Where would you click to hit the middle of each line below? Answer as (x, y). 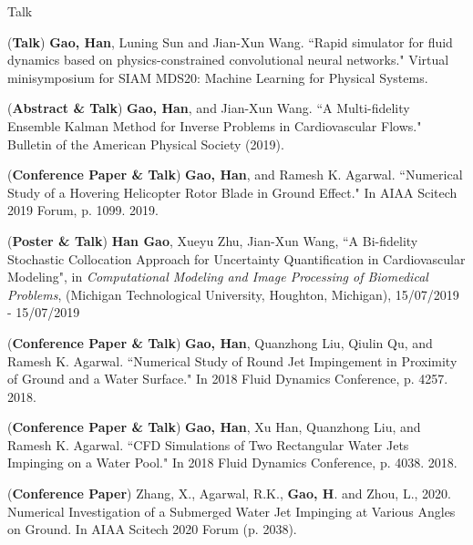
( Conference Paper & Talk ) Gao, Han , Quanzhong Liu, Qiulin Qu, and (220, 342)
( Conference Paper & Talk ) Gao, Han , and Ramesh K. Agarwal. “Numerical (235, 175)
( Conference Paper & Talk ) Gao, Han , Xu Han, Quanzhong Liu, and (214, 427)
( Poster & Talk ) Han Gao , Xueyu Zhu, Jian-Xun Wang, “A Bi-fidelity (213, 240)
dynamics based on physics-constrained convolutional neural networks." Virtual (228, 60)
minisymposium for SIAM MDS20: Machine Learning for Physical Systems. (218, 77)
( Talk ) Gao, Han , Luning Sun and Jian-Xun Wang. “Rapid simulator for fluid (230, 41)
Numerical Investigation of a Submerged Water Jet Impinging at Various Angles (231, 511)
